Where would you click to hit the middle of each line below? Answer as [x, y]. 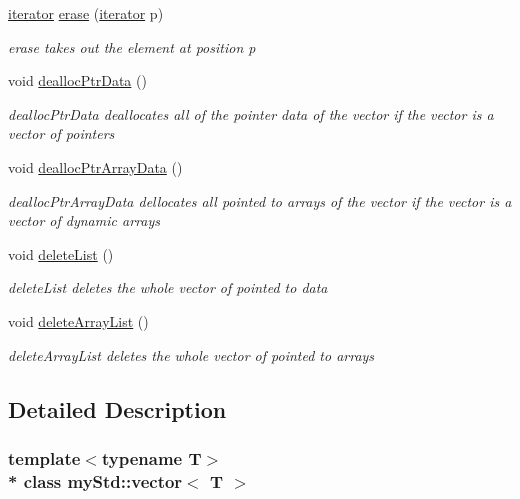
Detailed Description [117, 408]
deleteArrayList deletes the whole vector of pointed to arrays [191, 354]
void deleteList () [61, 253]
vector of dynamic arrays [84, 220]
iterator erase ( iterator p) [86, 13]
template [44, 457]
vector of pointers [61, 133]
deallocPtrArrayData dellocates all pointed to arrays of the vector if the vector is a [260, 200]
